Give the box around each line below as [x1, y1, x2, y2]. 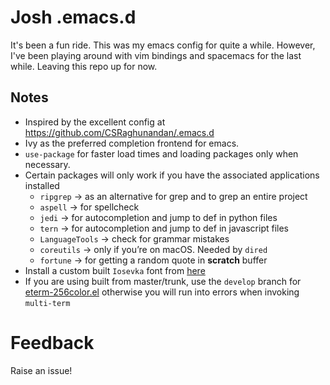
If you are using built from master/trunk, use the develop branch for [24, 275, 302, 287]
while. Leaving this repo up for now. [10, 60, 158, 72]
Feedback [10, 331, 95, 354]
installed [24, 179, 60, 191]
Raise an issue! [10, 364, 73, 376]
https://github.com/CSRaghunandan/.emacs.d [24, 126, 215, 138]
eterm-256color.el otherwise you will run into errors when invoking [24, 286, 300, 298]
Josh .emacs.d [10, 6, 137, 29]
